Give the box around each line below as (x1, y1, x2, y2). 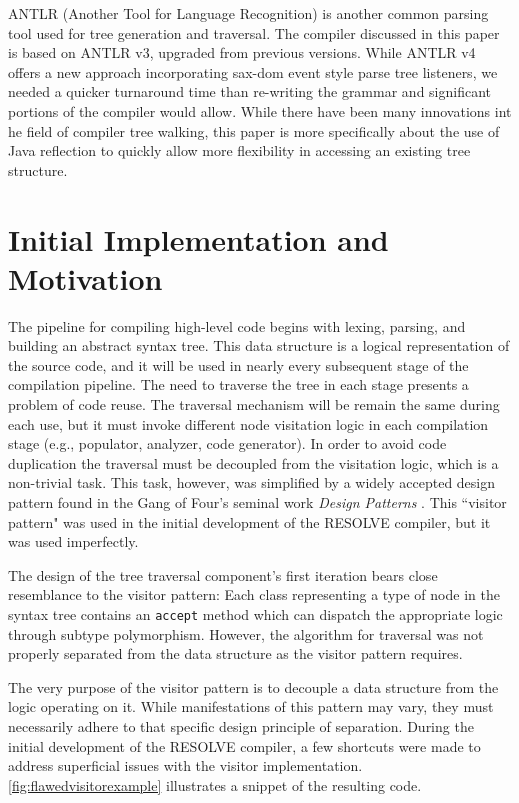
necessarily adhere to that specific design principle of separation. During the (8, 716, 474, 736)
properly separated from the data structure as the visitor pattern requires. (8, 643, 463, 664)
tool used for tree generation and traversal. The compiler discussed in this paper (8, 22, 500, 43)
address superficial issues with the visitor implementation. (8, 755, 363, 776)
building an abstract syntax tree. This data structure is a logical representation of (8, 335, 510, 356)
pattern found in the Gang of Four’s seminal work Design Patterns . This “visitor (8, 492, 507, 512)
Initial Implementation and (8, 218, 389, 259)
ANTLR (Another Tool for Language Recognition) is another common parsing (8, 3, 489, 23)
